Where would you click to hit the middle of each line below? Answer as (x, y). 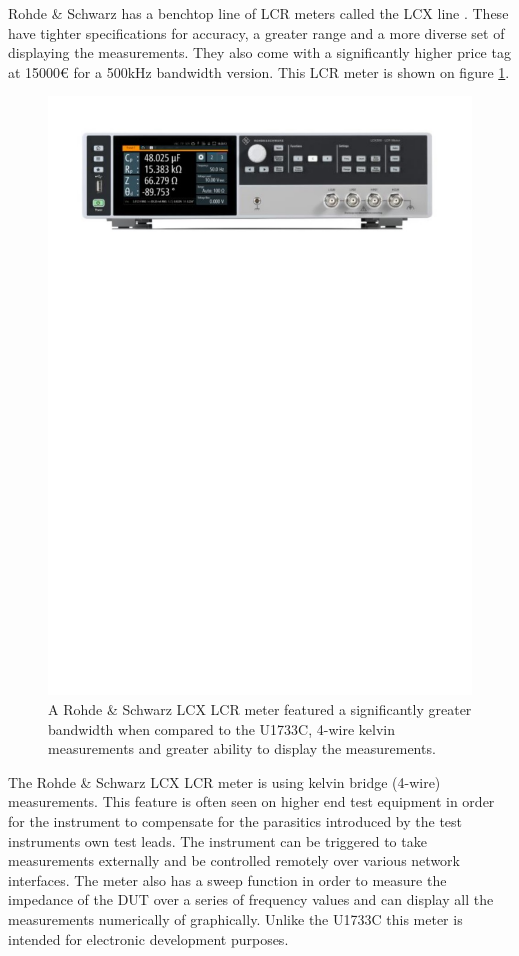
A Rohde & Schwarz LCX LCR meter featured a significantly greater (260, 709)
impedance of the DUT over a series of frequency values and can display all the (251, 899)
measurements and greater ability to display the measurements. (242, 748)
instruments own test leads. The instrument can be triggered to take (217, 840)
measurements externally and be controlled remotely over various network (234, 860)
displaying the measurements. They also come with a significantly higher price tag (259, 52)
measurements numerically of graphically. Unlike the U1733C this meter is (235, 919)
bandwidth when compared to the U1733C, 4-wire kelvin (221, 728)
